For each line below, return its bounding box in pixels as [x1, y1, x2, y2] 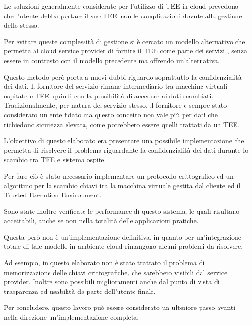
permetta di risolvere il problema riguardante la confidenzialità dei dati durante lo [4, 145, 249, 155]
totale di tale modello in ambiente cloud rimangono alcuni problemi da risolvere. [4, 241, 243, 251]
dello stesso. [4, 20, 39, 30]
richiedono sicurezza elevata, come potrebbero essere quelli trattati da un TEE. [4, 119, 240, 129]
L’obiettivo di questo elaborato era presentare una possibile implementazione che [4, 135, 244, 146]
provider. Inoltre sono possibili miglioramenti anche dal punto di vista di [4, 276, 220, 287]
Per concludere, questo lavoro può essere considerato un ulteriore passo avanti [4, 302, 235, 312]
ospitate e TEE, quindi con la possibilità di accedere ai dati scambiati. [4, 90, 214, 100]
